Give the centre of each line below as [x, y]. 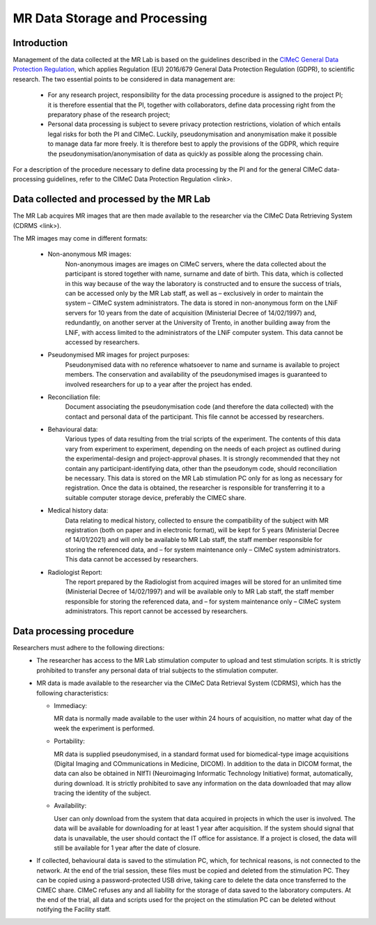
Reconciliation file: [74, 397]
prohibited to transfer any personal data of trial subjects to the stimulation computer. [157, 670]
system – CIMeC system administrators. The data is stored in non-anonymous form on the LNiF [202, 303]
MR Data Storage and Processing [110, 18]
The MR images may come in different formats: [80, 239]
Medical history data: [78, 511]
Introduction [40, 43]
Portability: [69, 741]
